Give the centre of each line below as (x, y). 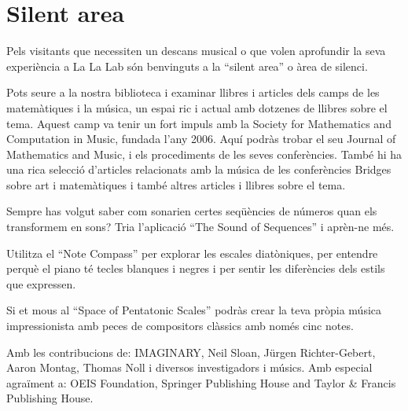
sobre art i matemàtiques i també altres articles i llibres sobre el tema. (176, 184)
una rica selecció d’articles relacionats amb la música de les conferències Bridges (199, 169)
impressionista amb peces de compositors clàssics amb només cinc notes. (180, 326)
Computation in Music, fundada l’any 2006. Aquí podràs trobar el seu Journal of (201, 139)
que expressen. (41, 283)
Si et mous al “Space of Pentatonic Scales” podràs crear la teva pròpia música (194, 310)
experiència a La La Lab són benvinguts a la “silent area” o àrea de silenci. (187, 66)
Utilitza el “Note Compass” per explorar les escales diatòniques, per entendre (192, 253)
